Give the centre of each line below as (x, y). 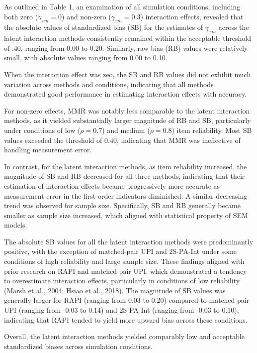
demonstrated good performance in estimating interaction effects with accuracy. (126, 94)
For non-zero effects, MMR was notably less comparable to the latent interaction (127, 110)
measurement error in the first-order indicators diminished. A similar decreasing (126, 195)
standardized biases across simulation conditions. (78, 346)
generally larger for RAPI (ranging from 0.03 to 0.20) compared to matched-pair (127, 300)
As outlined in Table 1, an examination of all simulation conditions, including (122, 6)
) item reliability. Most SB (212, 130)
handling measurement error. (48, 150)
